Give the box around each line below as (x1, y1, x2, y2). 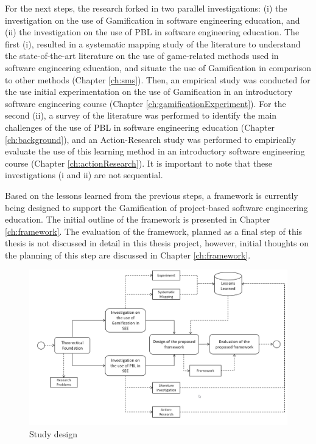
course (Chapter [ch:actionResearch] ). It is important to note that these (5, 156, 272, 169)
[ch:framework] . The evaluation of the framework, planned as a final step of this (5, 224, 303, 237)
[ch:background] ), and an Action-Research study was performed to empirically (5, 133, 296, 145)
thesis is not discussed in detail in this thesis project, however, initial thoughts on (5, 237, 309, 249)
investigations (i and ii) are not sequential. (5, 168, 163, 181)
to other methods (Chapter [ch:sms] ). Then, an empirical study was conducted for (5, 73, 311, 86)
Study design (29, 427, 78, 440)
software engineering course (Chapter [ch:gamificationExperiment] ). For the (5, 97, 286, 109)
